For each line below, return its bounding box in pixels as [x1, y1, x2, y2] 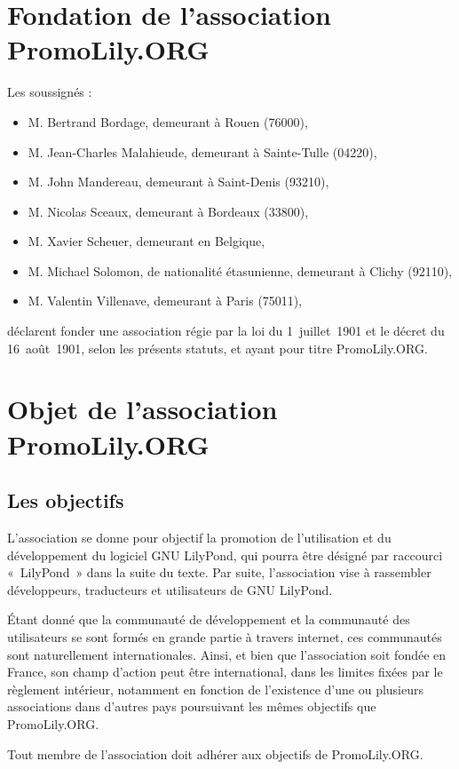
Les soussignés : [7, 83, 92, 101]
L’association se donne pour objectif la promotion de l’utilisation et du [7, 528, 392, 547]
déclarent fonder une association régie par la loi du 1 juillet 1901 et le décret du [7, 321, 445, 340]
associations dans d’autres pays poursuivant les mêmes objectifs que [7, 697, 376, 716]
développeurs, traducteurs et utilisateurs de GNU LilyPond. [7, 580, 333, 599]
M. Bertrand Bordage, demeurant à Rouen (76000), [28, 112, 308, 131]
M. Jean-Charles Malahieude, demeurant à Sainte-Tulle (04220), [28, 142, 377, 161]
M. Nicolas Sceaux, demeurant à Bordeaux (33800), [28, 202, 309, 220]
